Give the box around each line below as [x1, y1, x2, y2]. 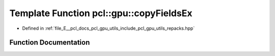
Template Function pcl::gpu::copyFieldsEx [9, 8, 193, 19]
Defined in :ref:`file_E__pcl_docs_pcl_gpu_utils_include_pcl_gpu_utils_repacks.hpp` [22, 25, 195, 31]
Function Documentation [9, 38, 90, 47]
